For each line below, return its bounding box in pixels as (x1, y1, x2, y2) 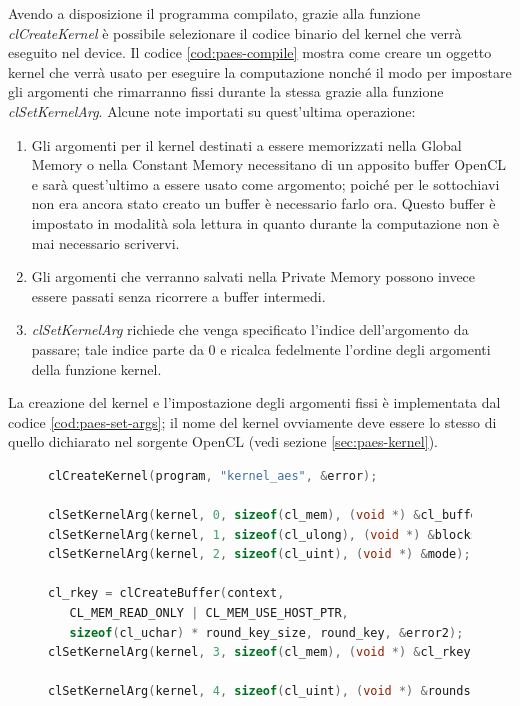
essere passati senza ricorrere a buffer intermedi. (31, 285, 326, 306)
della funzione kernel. (31, 358, 162, 379)
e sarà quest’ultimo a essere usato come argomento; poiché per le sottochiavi (31, 173, 500, 194)
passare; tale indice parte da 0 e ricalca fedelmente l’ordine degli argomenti (31, 338, 491, 359)
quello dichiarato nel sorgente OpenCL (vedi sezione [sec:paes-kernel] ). (8, 431, 438, 452)
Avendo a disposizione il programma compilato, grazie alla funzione (8, 3, 421, 23)
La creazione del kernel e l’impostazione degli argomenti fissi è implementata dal (8, 392, 501, 413)
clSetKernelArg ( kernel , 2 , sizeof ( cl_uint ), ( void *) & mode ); (48, 547, 471, 562)
